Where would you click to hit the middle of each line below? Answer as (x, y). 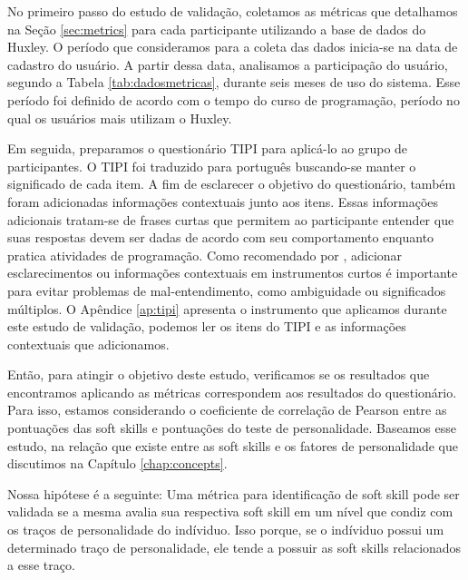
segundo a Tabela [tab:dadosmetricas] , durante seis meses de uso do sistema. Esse (234, 82)
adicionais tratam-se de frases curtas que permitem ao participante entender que (231, 219)
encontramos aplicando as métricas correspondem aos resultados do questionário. (232, 392)
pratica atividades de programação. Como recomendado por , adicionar (205, 255)
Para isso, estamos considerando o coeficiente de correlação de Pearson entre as (227, 410)
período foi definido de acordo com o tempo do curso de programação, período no (234, 99)
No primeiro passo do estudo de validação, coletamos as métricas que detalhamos (233, 11)
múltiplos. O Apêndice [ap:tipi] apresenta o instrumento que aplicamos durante (227, 308)
